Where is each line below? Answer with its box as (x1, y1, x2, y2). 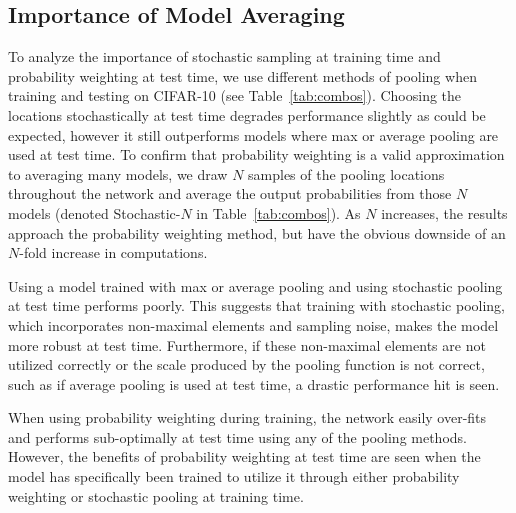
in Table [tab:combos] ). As (196, 202, 361, 223)
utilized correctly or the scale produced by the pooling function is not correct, (8, 354, 485, 375)
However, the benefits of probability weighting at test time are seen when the (8, 446, 481, 467)
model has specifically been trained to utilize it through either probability (8, 466, 460, 487)
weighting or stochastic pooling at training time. (8, 485, 304, 506)
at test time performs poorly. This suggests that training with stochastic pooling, (8, 295, 506, 316)
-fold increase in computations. (19, 242, 208, 263)
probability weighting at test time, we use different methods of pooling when (8, 65, 477, 86)
